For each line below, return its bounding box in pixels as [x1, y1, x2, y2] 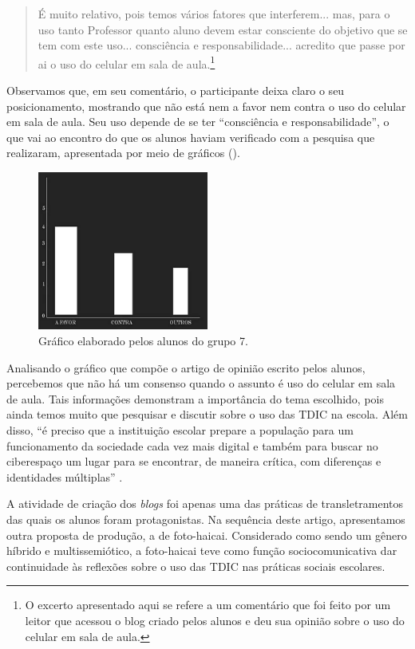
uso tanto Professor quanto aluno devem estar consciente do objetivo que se [38, 21, 408, 37]
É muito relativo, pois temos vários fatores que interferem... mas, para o [38, 6, 390, 22]
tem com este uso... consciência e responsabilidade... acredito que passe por [38, 37, 405, 53]
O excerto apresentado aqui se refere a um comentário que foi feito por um [25, 596, 391, 613]
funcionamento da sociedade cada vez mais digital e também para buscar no [6, 437, 378, 454]
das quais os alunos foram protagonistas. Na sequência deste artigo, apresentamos [6, 511, 405, 527]
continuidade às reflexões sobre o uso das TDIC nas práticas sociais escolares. [6, 557, 385, 574]
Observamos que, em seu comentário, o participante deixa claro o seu [6, 82, 345, 99]
